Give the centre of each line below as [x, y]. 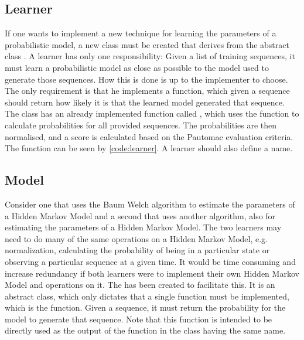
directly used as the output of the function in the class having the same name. [145, 330]
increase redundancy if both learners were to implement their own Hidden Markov [152, 273]
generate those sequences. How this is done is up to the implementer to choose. [146, 79]
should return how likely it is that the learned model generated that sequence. [145, 102]
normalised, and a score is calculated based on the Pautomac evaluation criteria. [149, 136]
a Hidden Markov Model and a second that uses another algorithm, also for [140, 215]
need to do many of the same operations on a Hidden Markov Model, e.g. [136, 238]
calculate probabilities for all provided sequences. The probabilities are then [141, 125]
